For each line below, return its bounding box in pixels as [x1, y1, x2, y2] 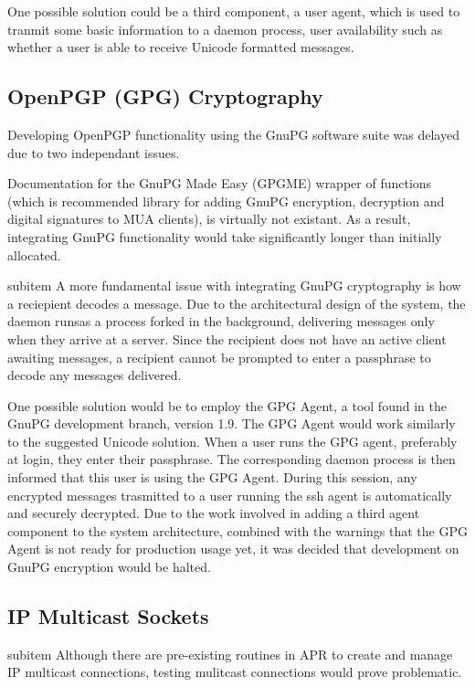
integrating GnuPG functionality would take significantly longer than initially [7, 227, 442, 246]
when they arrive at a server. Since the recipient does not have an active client [7, 329, 447, 348]
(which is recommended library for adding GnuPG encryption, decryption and [7, 191, 445, 210]
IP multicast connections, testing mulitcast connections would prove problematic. [7, 662, 462, 682]
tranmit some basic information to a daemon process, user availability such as [7, 19, 443, 38]
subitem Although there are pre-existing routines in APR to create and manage [7, 644, 453, 663]
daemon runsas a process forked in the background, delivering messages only [7, 312, 435, 331]
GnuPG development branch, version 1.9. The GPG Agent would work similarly [7, 414, 456, 433]
